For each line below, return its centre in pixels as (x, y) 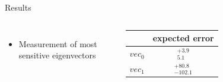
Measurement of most (58, 43)
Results (18, 7)
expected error (183, 38)
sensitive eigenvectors (57, 55)
